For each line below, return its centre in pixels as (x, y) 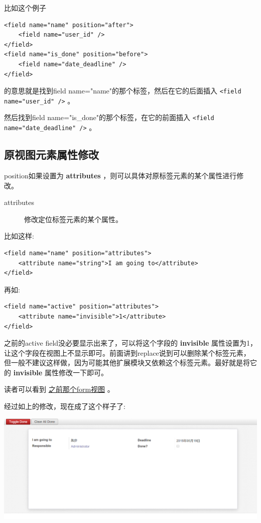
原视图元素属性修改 (51, 154)
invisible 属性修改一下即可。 (60, 372)
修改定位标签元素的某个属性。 (73, 219)
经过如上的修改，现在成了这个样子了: (65, 406)
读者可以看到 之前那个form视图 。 (59, 389)
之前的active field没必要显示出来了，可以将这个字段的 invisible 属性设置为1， (130, 343)
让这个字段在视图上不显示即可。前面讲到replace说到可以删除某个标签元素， (127, 352)
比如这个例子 (25, 8)
